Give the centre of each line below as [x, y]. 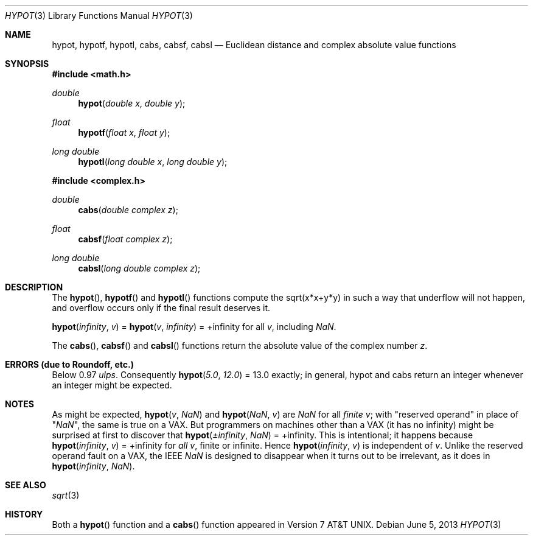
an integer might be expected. [112, 385]
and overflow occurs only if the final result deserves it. [161, 308]
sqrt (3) [66, 495]
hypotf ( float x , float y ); [124, 132]
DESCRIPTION [34, 287]
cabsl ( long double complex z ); [139, 268]
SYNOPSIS [27, 64]
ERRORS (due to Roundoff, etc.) [69, 364]
